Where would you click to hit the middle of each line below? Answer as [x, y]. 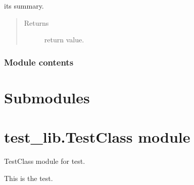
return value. [64, 40]
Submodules [47, 97]
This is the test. [29, 178]
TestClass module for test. [45, 161]
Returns [36, 22]
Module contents [39, 62]
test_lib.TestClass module [97, 137]
